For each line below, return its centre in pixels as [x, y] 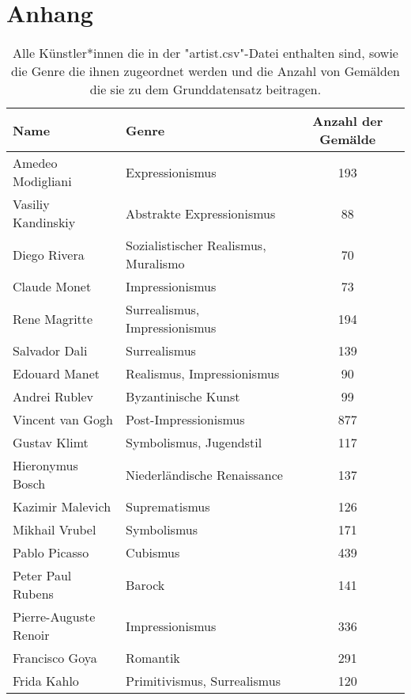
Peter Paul [42, 576]
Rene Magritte [53, 318]
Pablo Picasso [51, 553]
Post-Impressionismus [185, 420]
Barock [145, 584]
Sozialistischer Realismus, [196, 245]
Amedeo [35, 163]
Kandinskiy [44, 223]
